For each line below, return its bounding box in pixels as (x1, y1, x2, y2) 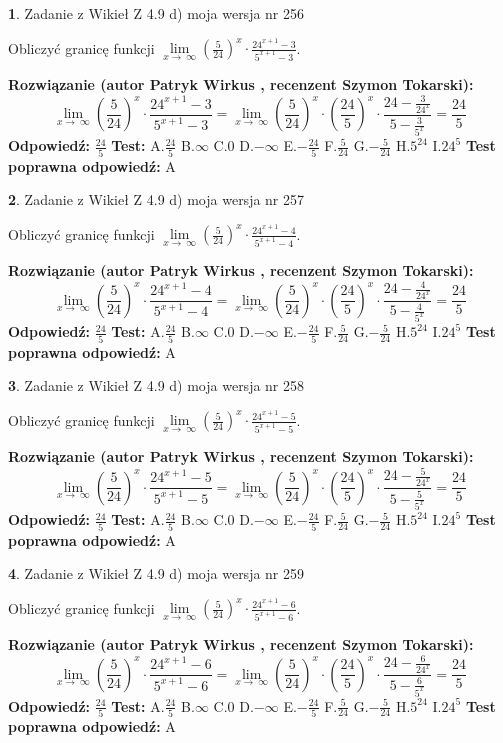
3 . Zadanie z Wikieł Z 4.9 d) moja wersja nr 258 (8, 375, 305, 396)
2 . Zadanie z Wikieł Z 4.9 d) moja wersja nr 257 (8, 189, 305, 210)
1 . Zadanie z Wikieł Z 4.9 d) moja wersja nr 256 (8, 3, 305, 23)
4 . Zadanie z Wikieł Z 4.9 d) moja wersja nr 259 (8, 563, 305, 584)
